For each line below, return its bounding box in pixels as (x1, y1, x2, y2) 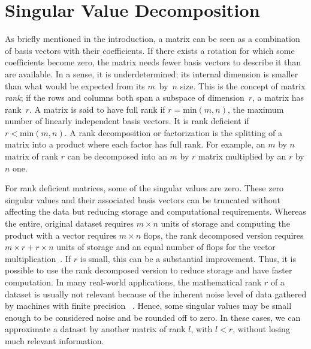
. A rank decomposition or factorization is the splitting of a (64, 126, 282, 139)
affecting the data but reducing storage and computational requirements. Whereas (5, 205, 306, 218)
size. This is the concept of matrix (180, 79, 306, 92)
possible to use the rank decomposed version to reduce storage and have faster (5, 264, 292, 276)
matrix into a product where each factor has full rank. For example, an (5, 138, 265, 151)
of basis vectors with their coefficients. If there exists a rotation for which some (5, 44, 295, 56)
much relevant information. (5, 334, 104, 347)
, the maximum (227, 103, 284, 115)
